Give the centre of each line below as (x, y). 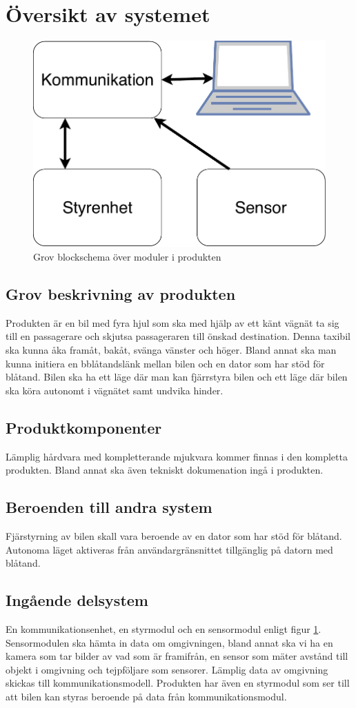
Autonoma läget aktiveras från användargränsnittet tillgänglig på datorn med (169, 549)
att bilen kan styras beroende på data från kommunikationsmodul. (146, 696)
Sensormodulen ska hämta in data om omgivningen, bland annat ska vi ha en (169, 642)
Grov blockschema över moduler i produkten (127, 257)
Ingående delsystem (77, 600)
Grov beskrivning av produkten (121, 294)
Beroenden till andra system (109, 507)
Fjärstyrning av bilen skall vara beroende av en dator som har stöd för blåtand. (174, 535)
